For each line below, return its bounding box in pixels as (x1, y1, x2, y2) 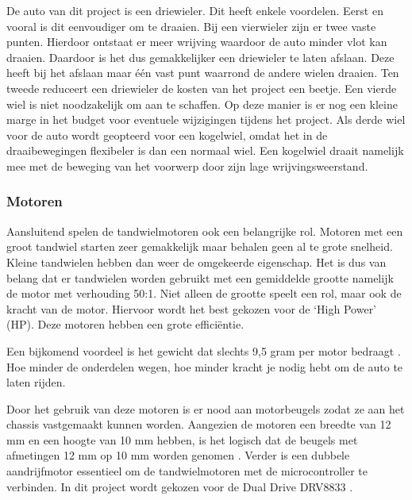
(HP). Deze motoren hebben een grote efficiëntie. (6, 316, 245, 333)
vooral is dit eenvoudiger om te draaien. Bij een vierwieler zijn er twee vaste (6, 17, 376, 34)
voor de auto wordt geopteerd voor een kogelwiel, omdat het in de (6, 126, 328, 143)
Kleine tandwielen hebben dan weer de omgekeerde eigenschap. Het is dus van (6, 253, 387, 270)
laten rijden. (6, 374, 66, 390)
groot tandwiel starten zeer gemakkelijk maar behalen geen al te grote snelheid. (6, 238, 393, 255)
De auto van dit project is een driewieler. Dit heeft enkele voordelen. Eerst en (6, 2, 383, 18)
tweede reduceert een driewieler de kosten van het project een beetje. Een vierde (6, 79, 397, 96)
